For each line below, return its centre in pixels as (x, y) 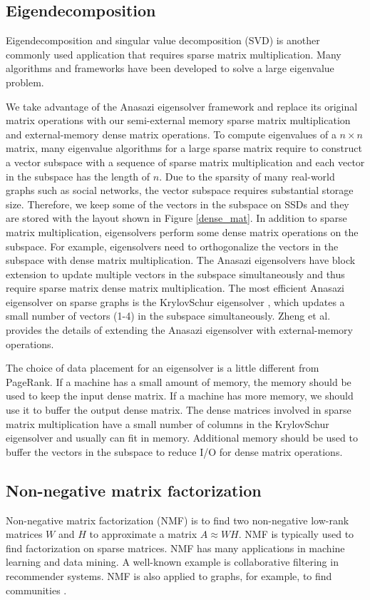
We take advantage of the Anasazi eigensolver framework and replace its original (182, 106)
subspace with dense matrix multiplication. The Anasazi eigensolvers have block (181, 260)
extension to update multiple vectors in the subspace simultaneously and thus (175, 274)
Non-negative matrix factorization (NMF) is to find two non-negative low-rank (178, 520)
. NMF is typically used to (296, 534)
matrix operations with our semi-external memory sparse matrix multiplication (178, 120)
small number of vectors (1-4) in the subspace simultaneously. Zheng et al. (168, 316)
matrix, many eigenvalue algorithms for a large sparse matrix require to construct (184, 148)
